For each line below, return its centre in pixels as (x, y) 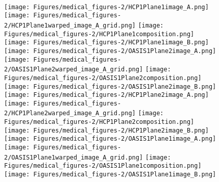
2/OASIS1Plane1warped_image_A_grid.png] (74, 157)
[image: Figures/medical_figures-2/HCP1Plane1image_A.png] (106, 7)
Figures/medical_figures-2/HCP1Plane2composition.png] (99, 122)
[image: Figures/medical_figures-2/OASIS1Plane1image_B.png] (110, 175)
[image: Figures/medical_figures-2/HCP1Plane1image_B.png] (106, 43)
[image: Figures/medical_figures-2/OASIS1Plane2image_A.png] (110, 51)
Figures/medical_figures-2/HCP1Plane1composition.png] (99, 34)
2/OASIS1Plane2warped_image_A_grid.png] (74, 70)
